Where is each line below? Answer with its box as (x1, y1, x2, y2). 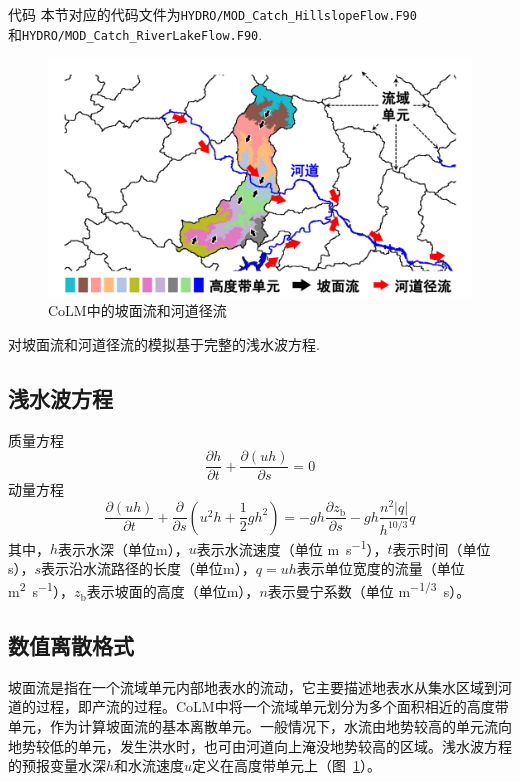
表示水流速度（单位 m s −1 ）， (196, 535, 388, 559)
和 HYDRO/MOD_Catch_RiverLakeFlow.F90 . (8, 23, 263, 44)
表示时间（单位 (392, 538, 491, 559)
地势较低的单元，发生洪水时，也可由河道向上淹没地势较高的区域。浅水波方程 (8, 735, 512, 756)
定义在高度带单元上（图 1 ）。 (192, 755, 382, 776)
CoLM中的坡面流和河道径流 (48, 300, 227, 321)
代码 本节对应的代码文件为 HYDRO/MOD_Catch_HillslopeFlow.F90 (8, 4, 417, 24)
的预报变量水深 (8, 755, 106, 776)
